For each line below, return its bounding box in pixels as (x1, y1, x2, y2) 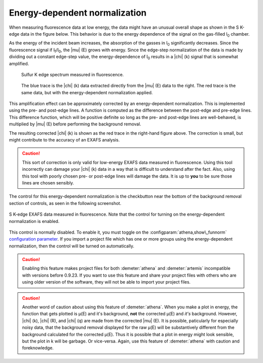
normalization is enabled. (9, 218, 59, 224)
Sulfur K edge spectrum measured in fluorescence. (21, 71, 124, 78)
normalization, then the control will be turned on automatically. (9, 243, 134, 249)
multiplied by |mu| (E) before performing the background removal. (9, 121, 141, 127)
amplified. (9, 60, 29, 66)
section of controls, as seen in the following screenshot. (9, 200, 122, 206)
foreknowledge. (22, 345, 54, 351)
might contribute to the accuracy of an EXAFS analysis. (9, 137, 120, 143)
